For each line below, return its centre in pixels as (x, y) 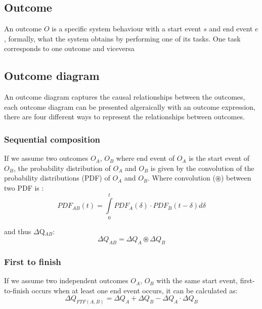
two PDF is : (24, 187)
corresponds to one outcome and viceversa (69, 48)
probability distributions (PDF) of (57, 178)
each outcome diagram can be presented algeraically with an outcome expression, (130, 106)
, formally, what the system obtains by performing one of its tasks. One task (122, 38)
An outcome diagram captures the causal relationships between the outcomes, (125, 97)
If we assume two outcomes (46, 158)
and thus (18, 231)
